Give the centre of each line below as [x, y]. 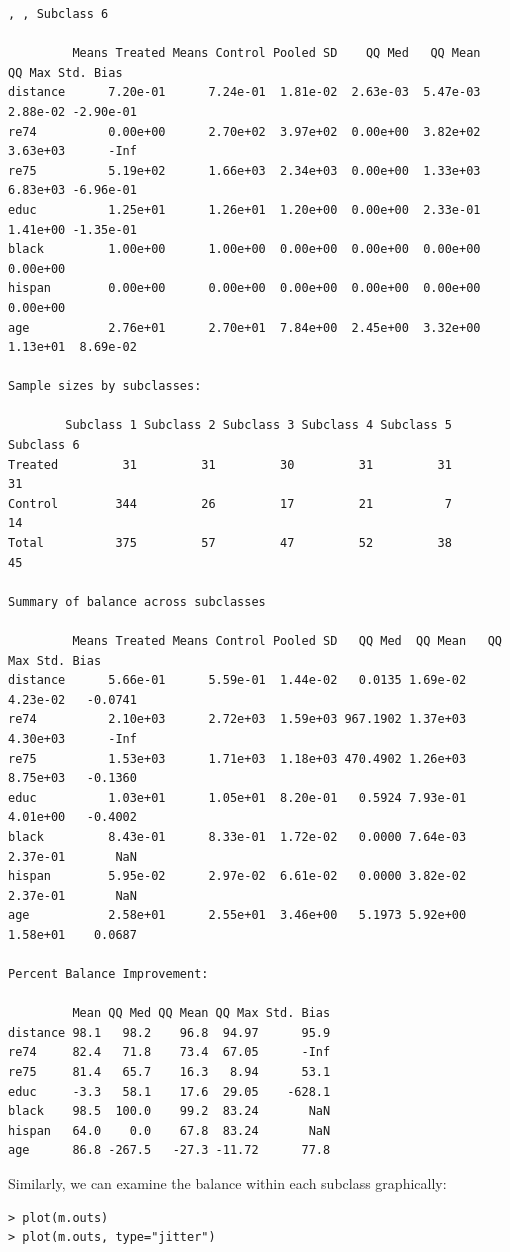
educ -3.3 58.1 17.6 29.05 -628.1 [169, 1091]
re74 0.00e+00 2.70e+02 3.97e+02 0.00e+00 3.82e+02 [244, 131]
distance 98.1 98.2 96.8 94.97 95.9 [169, 1032]
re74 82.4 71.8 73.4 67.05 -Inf [169, 1052]
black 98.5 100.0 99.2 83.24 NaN [169, 1111]
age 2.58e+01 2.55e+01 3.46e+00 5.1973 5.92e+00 [237, 915]
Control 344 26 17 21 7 [230, 503]
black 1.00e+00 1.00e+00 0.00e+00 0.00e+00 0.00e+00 [244, 249]
